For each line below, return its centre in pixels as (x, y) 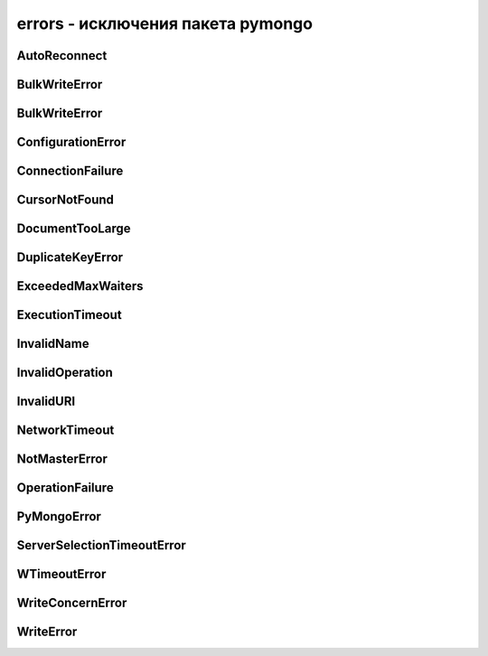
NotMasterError (62, 459)
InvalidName (53, 344)
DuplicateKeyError (70, 258)
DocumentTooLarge (74, 229)
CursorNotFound (66, 200)
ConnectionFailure (70, 171)
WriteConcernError (72, 603)
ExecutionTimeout (69, 315)
